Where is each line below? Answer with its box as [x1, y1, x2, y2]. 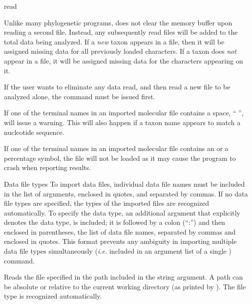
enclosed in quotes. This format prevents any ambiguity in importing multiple [4, 236, 237, 246]
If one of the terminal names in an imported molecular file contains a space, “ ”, [4, 108, 244, 118]
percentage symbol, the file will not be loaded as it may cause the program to [4, 152, 236, 163]
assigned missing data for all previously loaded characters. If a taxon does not [4, 46, 237, 56]
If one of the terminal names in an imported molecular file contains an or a [4, 143, 229, 153]
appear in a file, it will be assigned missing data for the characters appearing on [4, 55, 243, 65]
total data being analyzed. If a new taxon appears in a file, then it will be [4, 36, 225, 46]
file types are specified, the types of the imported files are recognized [4, 198, 210, 208]
